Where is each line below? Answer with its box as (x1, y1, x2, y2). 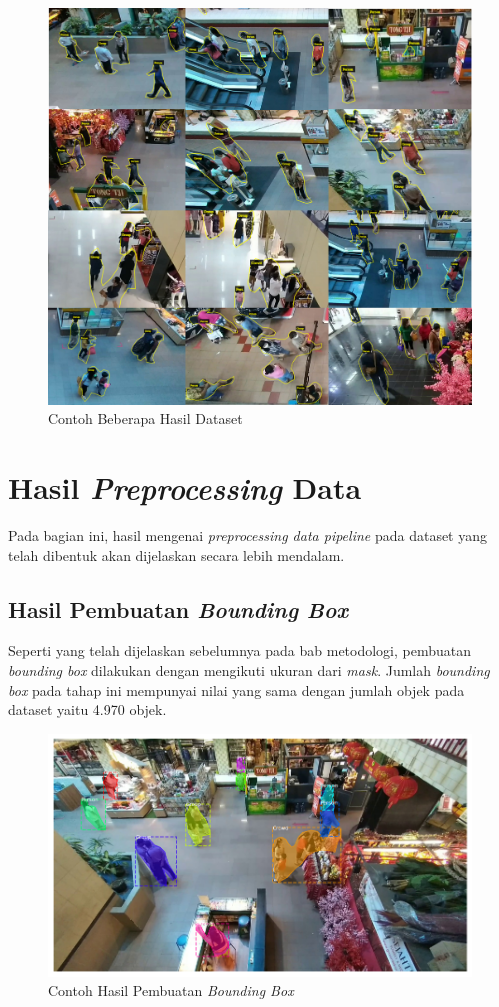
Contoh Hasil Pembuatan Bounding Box (48, 980, 294, 1001)
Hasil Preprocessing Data (8, 467, 362, 509)
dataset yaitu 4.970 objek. (8, 699, 167, 720)
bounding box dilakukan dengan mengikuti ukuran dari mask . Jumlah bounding (8, 659, 490, 680)
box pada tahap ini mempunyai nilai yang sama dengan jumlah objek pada (8, 679, 465, 700)
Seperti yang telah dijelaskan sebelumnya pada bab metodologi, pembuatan (8, 640, 472, 661)
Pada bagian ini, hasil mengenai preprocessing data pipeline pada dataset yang (8, 524, 488, 545)
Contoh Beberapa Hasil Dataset (48, 408, 243, 429)
